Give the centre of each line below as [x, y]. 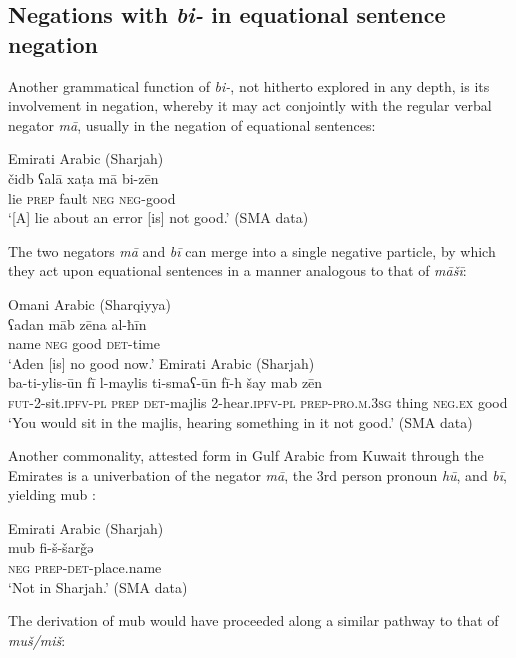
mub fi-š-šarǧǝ [51, 547]
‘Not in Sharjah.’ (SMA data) [98, 586]
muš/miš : [37, 639]
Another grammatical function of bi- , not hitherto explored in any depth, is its [249, 85]
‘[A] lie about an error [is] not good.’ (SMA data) [158, 217]
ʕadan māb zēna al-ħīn [77, 323]
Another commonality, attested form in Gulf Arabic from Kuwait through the [246, 455]
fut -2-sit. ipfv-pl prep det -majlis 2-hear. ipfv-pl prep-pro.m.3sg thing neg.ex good [258, 401]
